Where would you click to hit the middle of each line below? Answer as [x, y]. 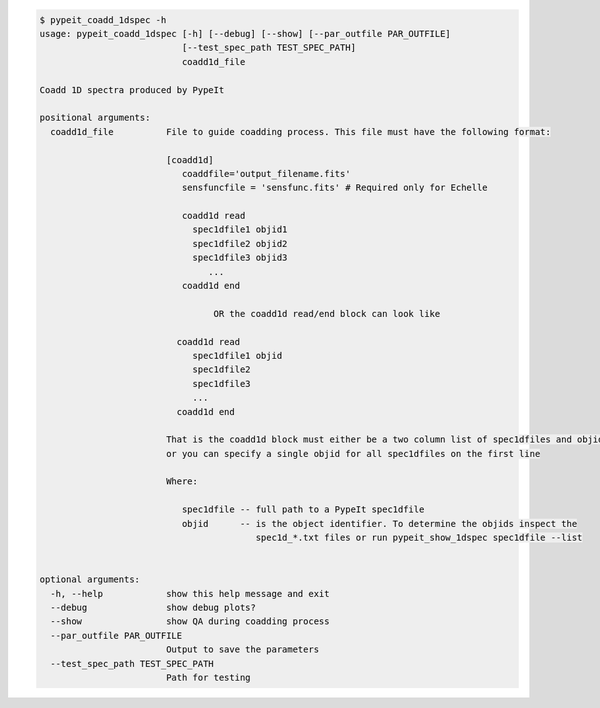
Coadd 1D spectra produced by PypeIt [132, 89]
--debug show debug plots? [153, 607]
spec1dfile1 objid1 [240, 229]
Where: [182, 481]
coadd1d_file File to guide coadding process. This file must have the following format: [301, 131]
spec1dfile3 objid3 [240, 258]
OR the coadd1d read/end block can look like [327, 313]
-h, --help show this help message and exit [190, 593]
